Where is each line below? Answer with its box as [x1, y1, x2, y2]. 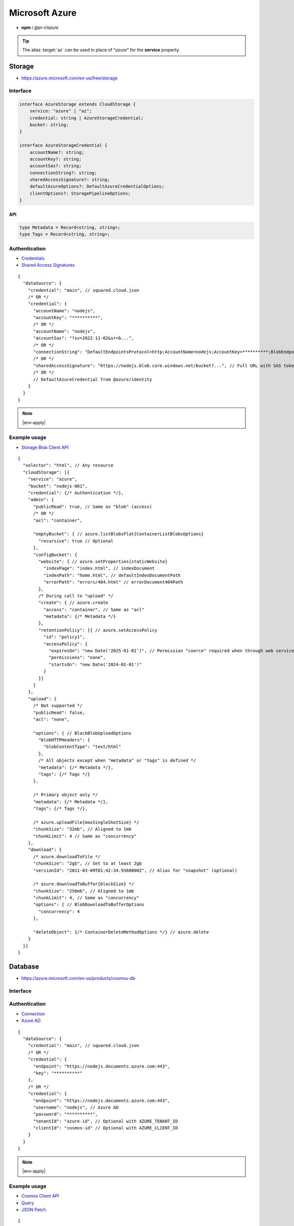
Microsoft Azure [9, 7, 77, 18]
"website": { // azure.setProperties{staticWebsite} [38, 559, 168, 564]
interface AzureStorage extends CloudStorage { [19, 101, 136, 107]
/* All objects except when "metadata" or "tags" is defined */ [38, 758, 196, 764]
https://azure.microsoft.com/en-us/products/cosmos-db [21, 975, 136, 981]
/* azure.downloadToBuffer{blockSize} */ [33, 881, 134, 887]
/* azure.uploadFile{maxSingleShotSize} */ [33, 819, 140, 825]
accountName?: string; [29, 150, 84, 155]
